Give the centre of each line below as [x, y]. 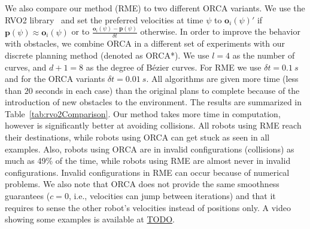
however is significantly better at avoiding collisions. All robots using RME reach [153, 125]
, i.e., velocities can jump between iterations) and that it [172, 196]
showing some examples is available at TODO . [90, 219]
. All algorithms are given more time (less [222, 79]
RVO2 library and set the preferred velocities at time [104, 19]
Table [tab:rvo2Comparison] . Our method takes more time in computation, [143, 113]
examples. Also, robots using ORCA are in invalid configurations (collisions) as [150, 149]
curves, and [26, 67]
